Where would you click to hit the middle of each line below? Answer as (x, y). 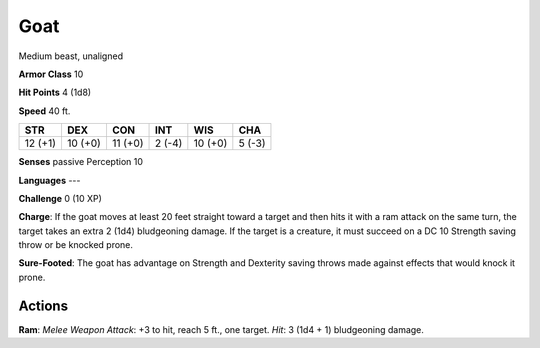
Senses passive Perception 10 (81, 162)
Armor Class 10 (51, 74)
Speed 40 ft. (44, 111)
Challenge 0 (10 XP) (60, 198)
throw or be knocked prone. (76, 245)
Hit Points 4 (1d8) (55, 92)
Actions (43, 305)
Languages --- (49, 180)
